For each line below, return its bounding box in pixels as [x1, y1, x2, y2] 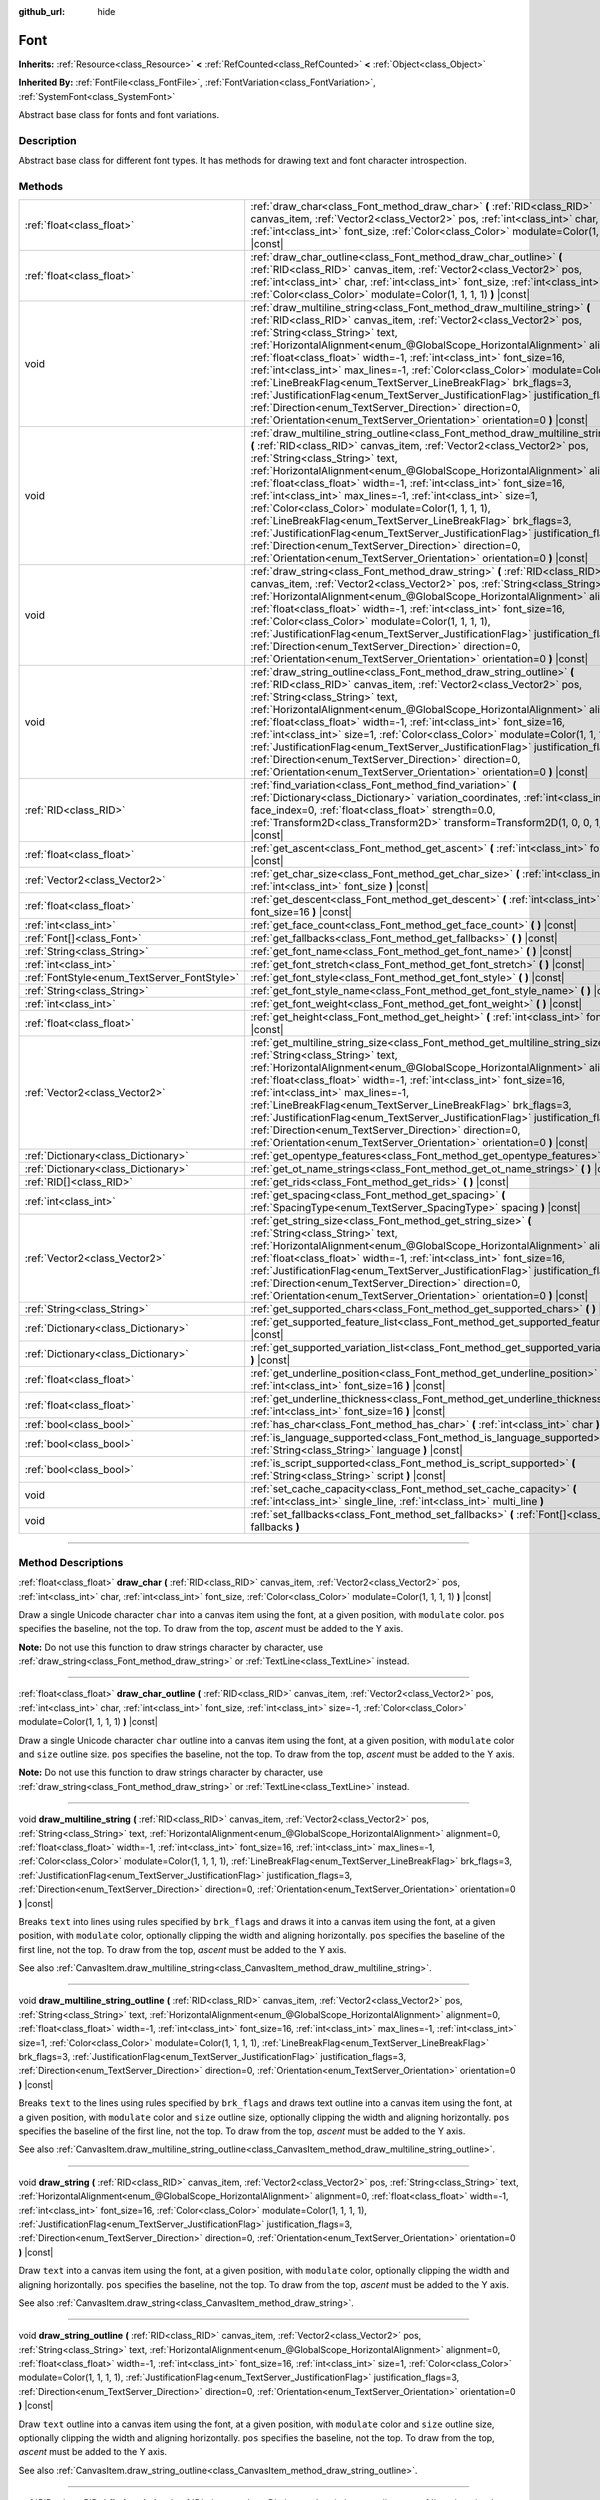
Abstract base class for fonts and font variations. [18, 109, 220, 121]
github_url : [18, 6, 65, 17]
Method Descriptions [18, 1555, 124, 1569]
